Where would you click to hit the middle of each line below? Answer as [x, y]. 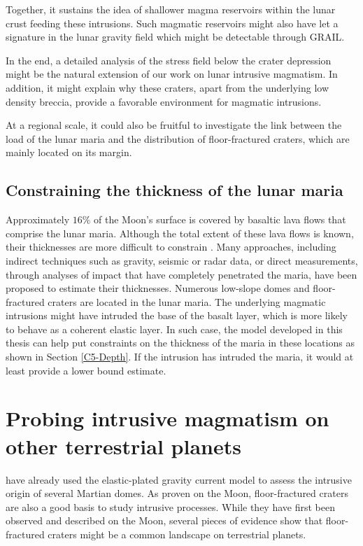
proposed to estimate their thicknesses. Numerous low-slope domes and [158, 288]
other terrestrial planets [123, 446]
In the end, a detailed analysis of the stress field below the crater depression [169, 60]
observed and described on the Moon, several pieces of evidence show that [164, 520]
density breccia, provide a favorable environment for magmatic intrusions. [164, 101]
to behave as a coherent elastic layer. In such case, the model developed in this [174, 329]
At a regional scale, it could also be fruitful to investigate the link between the [174, 125]
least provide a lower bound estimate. [86, 370]
